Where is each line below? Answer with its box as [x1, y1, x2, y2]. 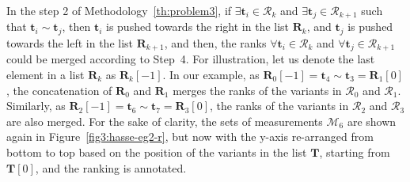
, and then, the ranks [164, 34, 267, 51]
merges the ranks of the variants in [173, 82, 342, 98]
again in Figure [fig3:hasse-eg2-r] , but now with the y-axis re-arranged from [6, 128, 374, 145]
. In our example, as [162, 66, 260, 82]
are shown [347, 112, 397, 129]
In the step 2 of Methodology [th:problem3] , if [6, 2, 232, 18]
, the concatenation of [6, 82, 112, 98]
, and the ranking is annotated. [35, 159, 187, 176]
